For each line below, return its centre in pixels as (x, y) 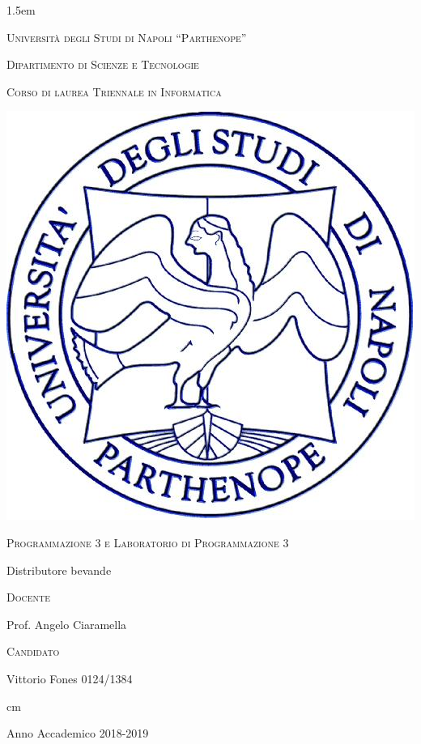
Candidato (33, 651)
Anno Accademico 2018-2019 (78, 733)
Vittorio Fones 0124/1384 (70, 678)
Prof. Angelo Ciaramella (67, 624)
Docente (29, 597)
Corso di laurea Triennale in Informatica (114, 91)
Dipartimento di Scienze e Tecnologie (103, 64)
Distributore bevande (59, 570)
